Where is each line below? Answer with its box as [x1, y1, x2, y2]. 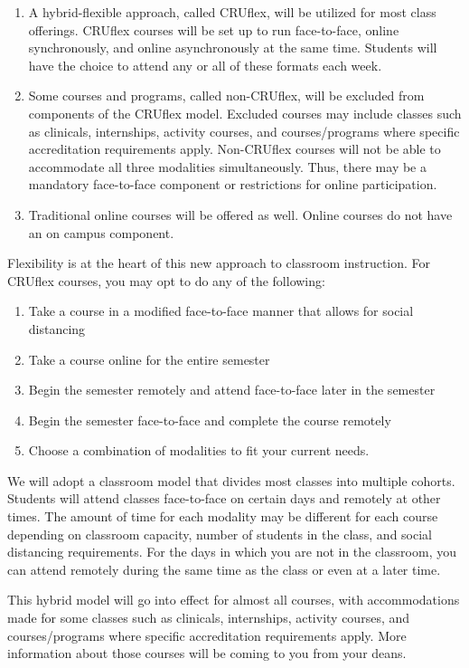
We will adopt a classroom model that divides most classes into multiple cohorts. [7, 471, 455, 490]
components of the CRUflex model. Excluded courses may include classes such [28, 103, 462, 122]
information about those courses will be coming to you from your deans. [7, 644, 407, 663]
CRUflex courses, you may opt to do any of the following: [7, 271, 325, 290]
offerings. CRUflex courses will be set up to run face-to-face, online [28, 20, 399, 39]
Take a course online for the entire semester [28, 349, 270, 368]
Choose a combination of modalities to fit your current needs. [28, 441, 370, 460]
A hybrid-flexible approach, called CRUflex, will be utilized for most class [28, 3, 436, 21]
